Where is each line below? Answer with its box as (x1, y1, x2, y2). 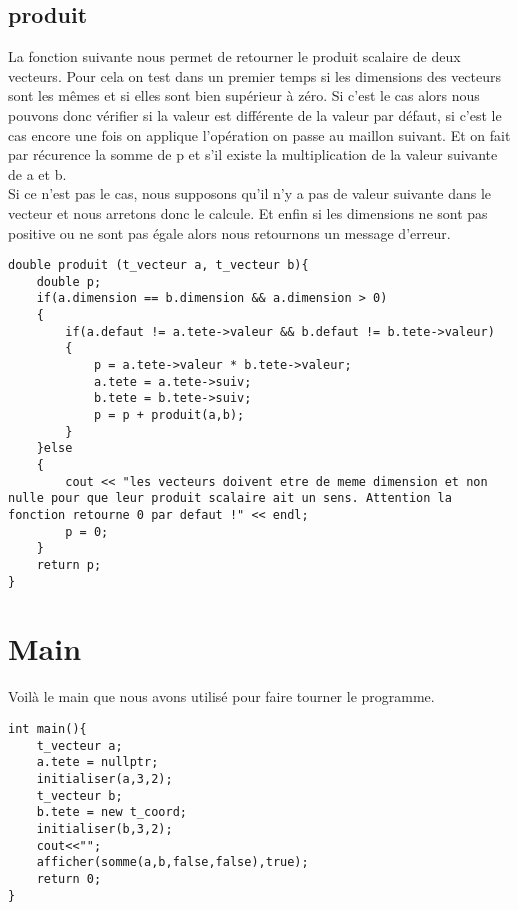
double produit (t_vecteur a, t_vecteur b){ (8, 258, 309, 273)
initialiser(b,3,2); (36, 821, 173, 836)
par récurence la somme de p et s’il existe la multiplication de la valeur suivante (8, 144, 498, 165)
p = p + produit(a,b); (93, 408, 245, 423)
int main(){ (8, 721, 87, 736)
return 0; (36, 871, 102, 886)
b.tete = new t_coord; (36, 805, 187, 820)
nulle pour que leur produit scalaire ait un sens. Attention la (8, 491, 452, 506)
